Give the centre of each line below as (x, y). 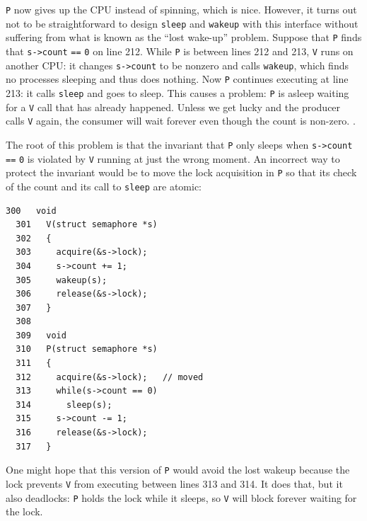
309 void (41, 335)
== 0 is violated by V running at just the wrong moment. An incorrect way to (173, 158)
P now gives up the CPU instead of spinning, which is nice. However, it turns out (181, 9)
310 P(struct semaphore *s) (87, 349)
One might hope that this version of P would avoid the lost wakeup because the (178, 470)
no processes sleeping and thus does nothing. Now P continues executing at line (177, 79)
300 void (31, 211)
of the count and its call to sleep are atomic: (104, 186)
